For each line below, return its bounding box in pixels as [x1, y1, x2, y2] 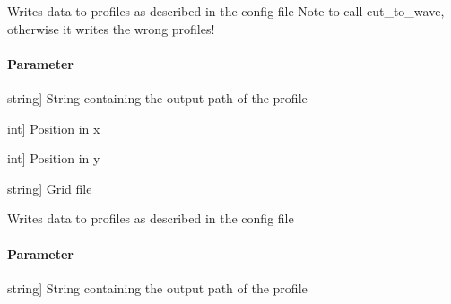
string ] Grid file [7, 178, 92, 197]
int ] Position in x [7, 118, 100, 137]
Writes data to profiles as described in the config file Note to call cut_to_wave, [7, 2, 445, 20]
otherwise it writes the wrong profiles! [7, 19, 215, 38]
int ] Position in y [7, 149, 100, 168]
